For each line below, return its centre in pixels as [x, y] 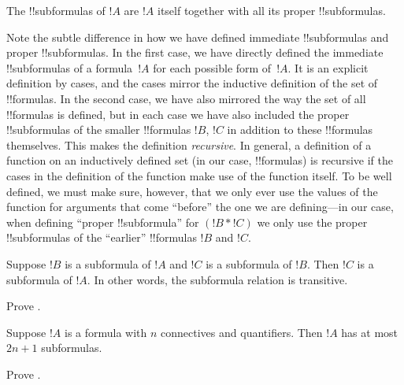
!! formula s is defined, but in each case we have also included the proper [178, 114]
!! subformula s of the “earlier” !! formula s [102, 237]
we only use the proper [312, 222]
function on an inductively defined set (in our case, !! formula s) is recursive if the [200, 160]
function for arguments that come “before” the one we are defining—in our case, [200, 207]
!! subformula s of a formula [70, 67]
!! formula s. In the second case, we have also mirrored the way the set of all [186, 98]
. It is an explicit [328, 67]
